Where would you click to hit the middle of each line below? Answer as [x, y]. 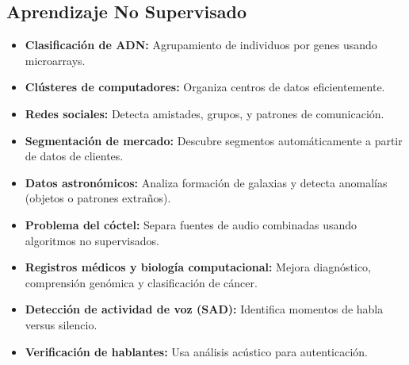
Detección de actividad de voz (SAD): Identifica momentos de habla [204, 309]
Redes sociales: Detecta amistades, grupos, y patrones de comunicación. [204, 113]
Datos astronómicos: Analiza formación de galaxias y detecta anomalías [206, 182]
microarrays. [55, 60]
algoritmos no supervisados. [92, 240]
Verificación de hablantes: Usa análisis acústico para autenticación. [196, 351]
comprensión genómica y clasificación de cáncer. [141, 282]
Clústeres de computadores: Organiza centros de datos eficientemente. [205, 87]
